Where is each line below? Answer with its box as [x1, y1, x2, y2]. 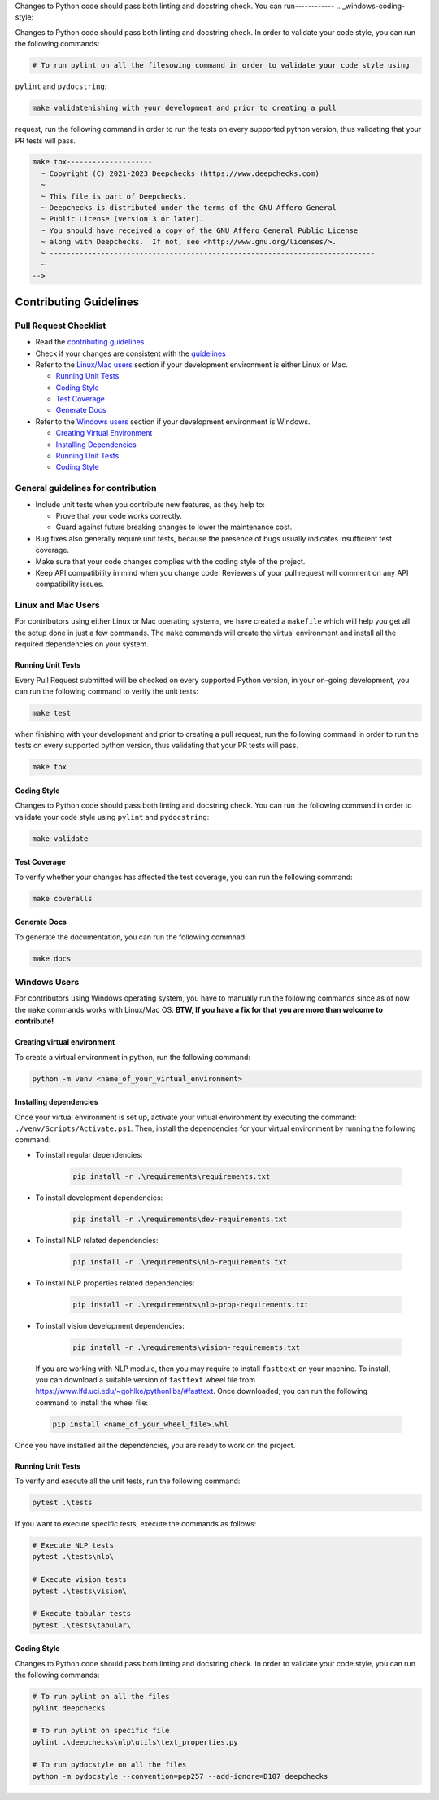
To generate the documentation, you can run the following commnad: [15, 932, 247, 942]
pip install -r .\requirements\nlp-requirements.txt [72, 1257, 288, 1266]
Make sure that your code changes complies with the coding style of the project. [35, 556, 306, 566]
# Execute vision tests [32, 1575, 128, 1584]
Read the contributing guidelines [35, 337, 145, 347]
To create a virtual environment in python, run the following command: [15, 1052, 251, 1062]
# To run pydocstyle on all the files [32, 1760, 187, 1770]
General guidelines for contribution [15, 483, 157, 494]
